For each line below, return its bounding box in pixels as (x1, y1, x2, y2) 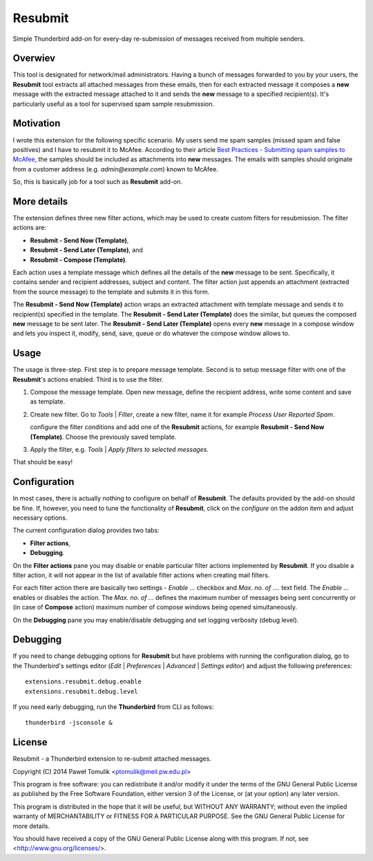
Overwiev (12, 53, 55, 64)
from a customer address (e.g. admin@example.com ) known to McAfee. (12, 164, 219, 173)
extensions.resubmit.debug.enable (25, 678, 142, 685)
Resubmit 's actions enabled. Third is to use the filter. (12, 375, 164, 384)
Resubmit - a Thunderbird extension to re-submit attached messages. (12, 755, 212, 763)
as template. (30, 397, 66, 406)
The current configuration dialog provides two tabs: (12, 526, 160, 535)
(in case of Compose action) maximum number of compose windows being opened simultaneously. (12, 603, 298, 612)
